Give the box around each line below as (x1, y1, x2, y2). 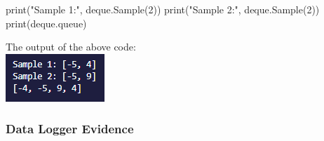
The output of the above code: (6, 39, 136, 54)
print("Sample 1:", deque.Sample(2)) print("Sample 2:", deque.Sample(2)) (6, 2, 320, 16)
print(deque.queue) (6, 15, 87, 30)
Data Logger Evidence (6, 120, 134, 137)
